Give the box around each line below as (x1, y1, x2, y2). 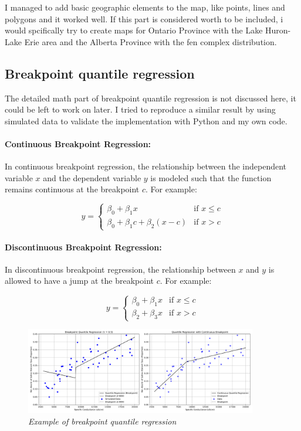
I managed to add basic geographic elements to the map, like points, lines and (5, 1, 285, 13)
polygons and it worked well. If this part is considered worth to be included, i (5, 12, 283, 25)
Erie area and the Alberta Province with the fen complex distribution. (24, 35, 277, 47)
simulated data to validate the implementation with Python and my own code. (5, 114, 288, 127)
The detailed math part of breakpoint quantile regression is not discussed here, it (5, 91, 296, 104)
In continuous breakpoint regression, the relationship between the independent (5, 160, 287, 172)
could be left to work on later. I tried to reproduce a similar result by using (5, 103, 276, 116)
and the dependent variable (43, 171, 141, 184)
